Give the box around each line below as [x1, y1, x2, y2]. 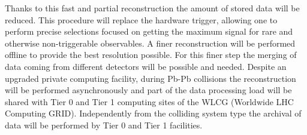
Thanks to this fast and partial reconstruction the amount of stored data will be [5, 2, 300, 14]
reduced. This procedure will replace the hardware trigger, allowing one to [5, 13, 278, 26]
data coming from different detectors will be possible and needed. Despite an [5, 60, 287, 72]
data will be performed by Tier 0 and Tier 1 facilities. [5, 118, 203, 131]
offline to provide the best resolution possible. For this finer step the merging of [5, 48, 297, 61]
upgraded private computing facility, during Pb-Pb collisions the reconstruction [5, 72, 296, 84]
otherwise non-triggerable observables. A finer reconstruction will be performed [5, 36, 296, 49]
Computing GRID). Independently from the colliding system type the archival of [5, 107, 302, 119]
